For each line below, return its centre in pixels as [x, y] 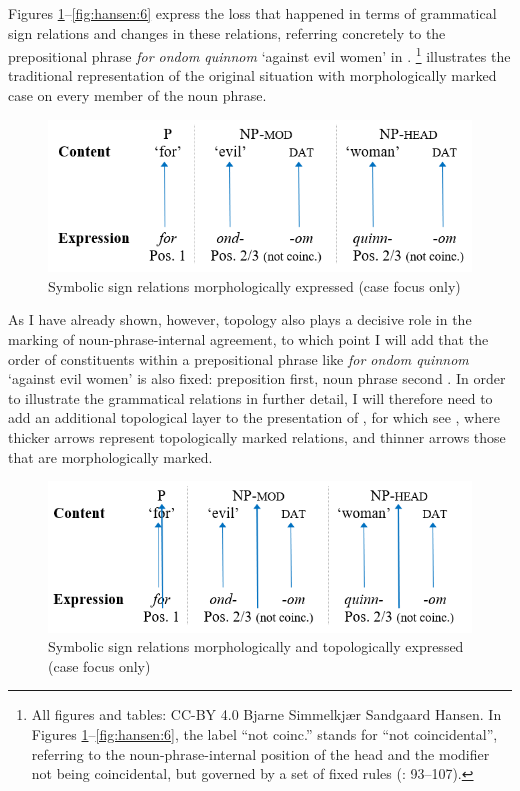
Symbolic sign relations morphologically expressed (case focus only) [254, 285]
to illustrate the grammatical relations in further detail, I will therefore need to [250, 397]
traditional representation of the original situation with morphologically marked [252, 75]
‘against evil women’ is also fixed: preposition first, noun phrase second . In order [257, 378]
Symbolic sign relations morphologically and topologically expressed [256, 646]
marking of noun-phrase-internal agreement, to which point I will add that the [248, 339]
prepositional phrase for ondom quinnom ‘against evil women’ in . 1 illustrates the [259, 54]
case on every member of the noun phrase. [137, 95]
